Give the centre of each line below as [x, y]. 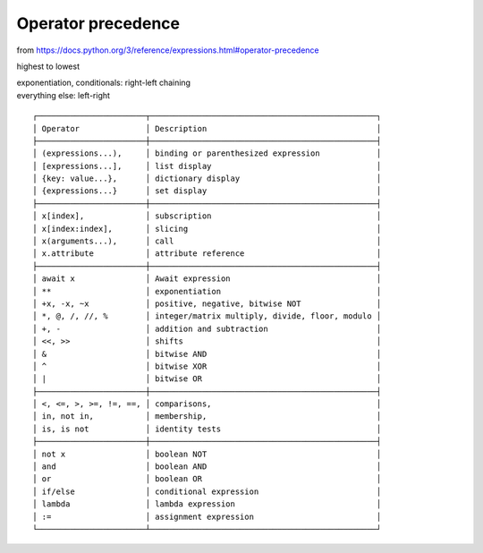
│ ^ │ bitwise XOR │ [207, 366]
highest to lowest [48, 66]
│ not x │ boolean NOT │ [207, 454]
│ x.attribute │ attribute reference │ [207, 254]
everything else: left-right [64, 95]
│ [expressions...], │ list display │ [207, 166]
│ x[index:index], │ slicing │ [207, 229]
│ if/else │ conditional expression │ [207, 491]
